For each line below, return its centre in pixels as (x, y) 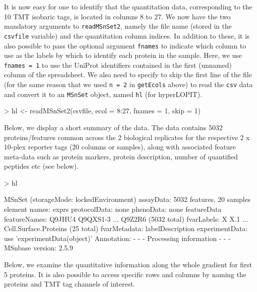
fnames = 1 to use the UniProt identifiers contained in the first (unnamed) (118, 65)
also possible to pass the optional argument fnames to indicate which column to (125, 45)
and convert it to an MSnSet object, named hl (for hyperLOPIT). (103, 94)
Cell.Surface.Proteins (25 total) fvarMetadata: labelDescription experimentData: (126, 228)
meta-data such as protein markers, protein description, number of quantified (121, 156)
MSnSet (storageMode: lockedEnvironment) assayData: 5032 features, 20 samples (127, 199)
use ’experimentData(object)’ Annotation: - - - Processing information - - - (117, 238)
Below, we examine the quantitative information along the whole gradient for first (128, 265)
